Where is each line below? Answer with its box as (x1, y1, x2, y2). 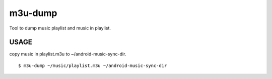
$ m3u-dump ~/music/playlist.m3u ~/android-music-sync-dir (18, 62, 167, 68)
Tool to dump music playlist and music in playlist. (9, 25, 111, 31)
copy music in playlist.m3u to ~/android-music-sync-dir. (9, 51, 126, 57)
